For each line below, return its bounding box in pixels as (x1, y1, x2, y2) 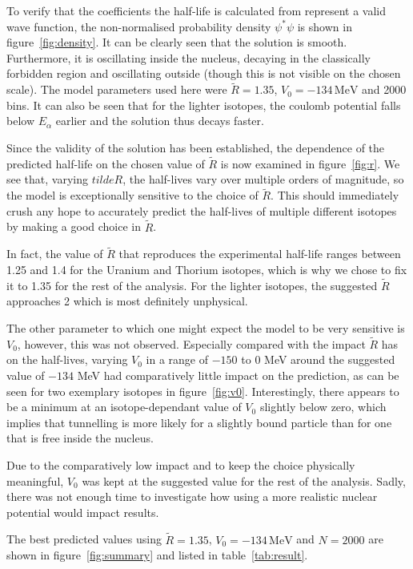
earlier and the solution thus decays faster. (55, 112, 264, 129)
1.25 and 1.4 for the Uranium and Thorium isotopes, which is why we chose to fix (6, 261, 407, 277)
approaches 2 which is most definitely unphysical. (6, 293, 248, 309)
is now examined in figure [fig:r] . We (220, 155, 400, 172)
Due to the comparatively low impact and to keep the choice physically (6, 456, 355, 473)
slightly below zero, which (259, 398, 387, 415)
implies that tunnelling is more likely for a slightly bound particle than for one (6, 414, 392, 430)
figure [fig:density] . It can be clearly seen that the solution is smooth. (6, 34, 347, 50)
